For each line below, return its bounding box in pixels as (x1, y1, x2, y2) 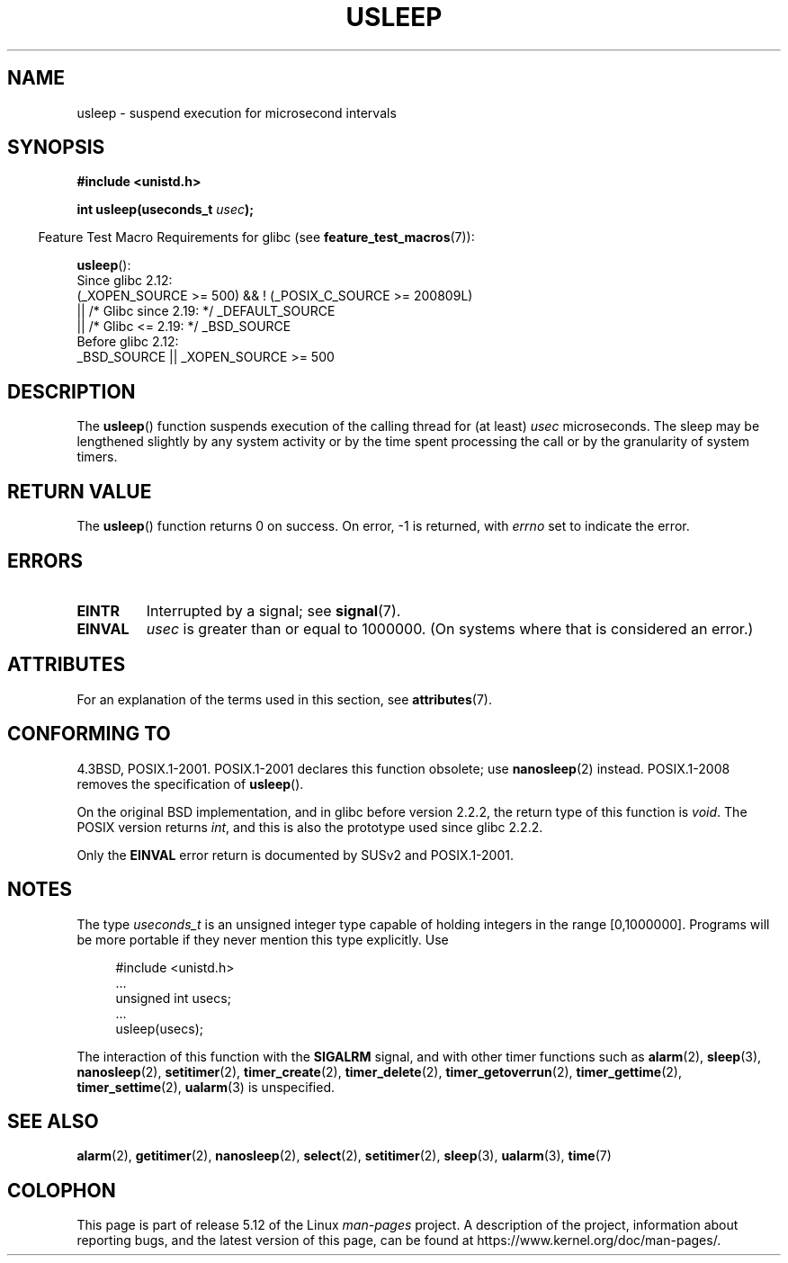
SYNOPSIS (7, 136, 105, 159)
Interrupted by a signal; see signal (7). (146, 601, 401, 620)
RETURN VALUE (7, 479, 152, 503)
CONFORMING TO (7, 722, 171, 746)
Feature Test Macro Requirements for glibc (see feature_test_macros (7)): (38, 229, 475, 246)
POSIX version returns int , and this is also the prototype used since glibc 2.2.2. (76, 819, 543, 835)
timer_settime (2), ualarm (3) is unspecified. (76, 1079, 336, 1095)
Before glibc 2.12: (76, 334, 179, 350)
